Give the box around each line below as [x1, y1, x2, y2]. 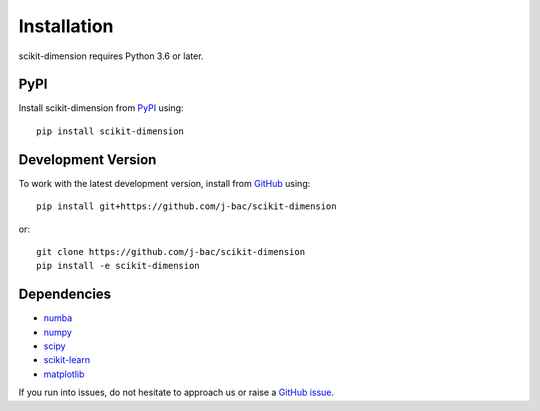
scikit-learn [43, 354, 90, 366]
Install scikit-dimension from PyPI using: [18, 102, 184, 114]
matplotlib [43, 368, 85, 380]
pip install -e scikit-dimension [36, 260, 200, 272]
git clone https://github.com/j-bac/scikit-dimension [36, 246, 305, 257]
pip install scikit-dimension [36, 125, 185, 137]
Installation [18, 15, 114, 37]
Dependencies [18, 286, 112, 303]
